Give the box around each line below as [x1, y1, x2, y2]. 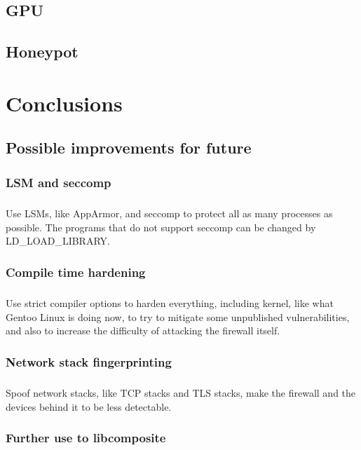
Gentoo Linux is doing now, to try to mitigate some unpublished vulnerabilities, [6, 309, 350, 324]
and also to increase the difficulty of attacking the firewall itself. [6, 323, 280, 338]
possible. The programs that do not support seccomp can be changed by [6, 219, 316, 234]
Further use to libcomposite [6, 429, 166, 446]
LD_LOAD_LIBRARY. [6, 233, 110, 248]
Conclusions [6, 88, 123, 117]
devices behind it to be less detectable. [6, 399, 172, 414]
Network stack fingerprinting [6, 353, 172, 370]
